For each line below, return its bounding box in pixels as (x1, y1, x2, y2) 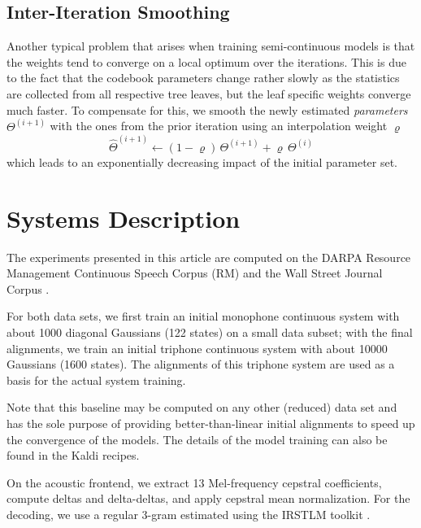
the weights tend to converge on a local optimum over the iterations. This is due (7, 53, 406, 70)
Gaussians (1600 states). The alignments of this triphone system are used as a (7, 356, 395, 373)
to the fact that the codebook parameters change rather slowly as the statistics (7, 69, 400, 86)
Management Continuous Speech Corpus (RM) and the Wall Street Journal (7, 264, 383, 281)
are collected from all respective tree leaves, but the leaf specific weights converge (7, 85, 411, 102)
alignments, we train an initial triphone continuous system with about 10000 (7, 339, 388, 356)
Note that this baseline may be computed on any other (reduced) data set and (7, 399, 397, 416)
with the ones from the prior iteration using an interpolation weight (50, 117, 388, 134)
